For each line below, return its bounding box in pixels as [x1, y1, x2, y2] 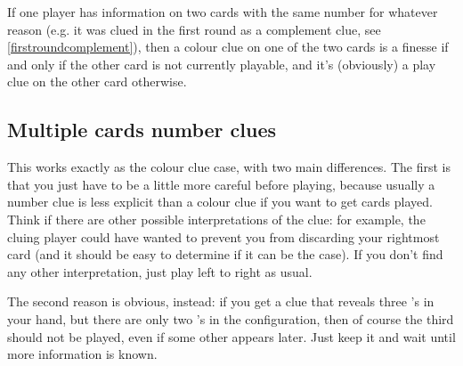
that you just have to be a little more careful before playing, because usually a [7, 175, 435, 193]
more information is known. [7, 345, 158, 363]
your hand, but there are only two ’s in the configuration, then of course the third [7, 309, 454, 328]
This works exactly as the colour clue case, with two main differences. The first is [7, 158, 451, 176]
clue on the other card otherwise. [7, 72, 187, 91]
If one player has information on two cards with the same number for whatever [7, 3, 438, 20]
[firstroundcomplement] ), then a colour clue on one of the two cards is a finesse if [7, 37, 449, 56]
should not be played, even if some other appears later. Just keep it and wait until [7, 327, 456, 346]
